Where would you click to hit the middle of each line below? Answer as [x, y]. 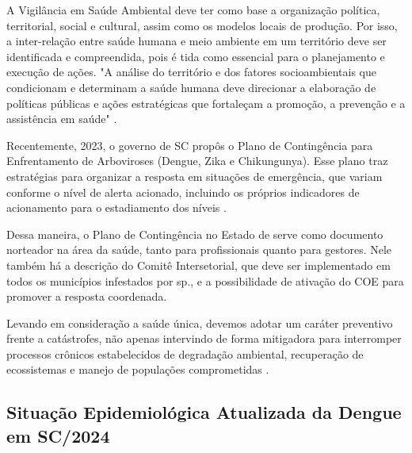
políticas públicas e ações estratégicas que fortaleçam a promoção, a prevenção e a [206, 103]
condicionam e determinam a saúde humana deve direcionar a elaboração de [191, 87]
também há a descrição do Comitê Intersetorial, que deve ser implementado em [198, 265]
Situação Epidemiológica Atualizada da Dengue [204, 412]
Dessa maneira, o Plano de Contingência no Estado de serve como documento [195, 234]
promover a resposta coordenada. [87, 296]
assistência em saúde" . [62, 119]
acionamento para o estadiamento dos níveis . [116, 207]
